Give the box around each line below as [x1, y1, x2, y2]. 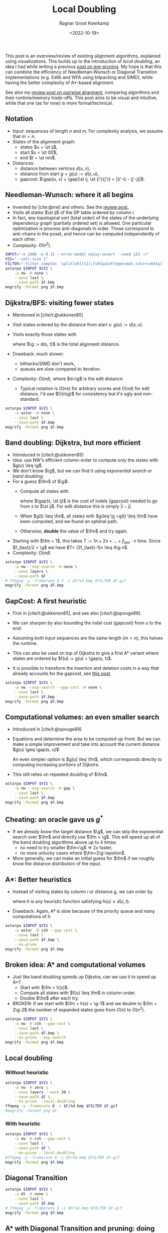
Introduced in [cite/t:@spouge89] [12, 726, 82, 732]
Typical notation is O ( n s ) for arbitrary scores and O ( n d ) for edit [20, 386, 150, 392]
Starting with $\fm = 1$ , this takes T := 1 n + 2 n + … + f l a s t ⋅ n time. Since [12, 538, 160, 545]
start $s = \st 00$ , [20, 149, 58, 155]
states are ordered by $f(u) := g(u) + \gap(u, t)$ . [12, 655, 112, 662]
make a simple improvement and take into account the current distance [12, 741, 160, 747]
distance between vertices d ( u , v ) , [20, 165, 91, 171]
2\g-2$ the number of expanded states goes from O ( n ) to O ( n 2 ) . [12, 1006, 145, 1013]
